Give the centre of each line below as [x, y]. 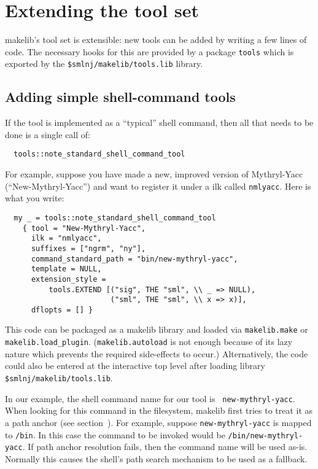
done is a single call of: [48, 134]
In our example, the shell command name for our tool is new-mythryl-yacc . [150, 398]
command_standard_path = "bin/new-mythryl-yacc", [134, 259]
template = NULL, [66, 269]
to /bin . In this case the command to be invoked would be [115, 434]
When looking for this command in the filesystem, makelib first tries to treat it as [159, 410]
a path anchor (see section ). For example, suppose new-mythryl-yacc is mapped [158, 422]
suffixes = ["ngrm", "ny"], [88, 248]
